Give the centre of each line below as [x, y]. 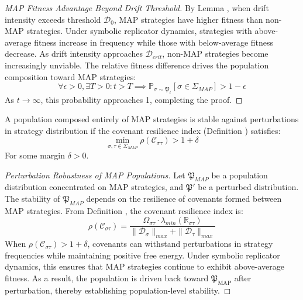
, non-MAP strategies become [215, 54]
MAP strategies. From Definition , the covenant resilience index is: [124, 210]
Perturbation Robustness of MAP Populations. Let [95, 175]
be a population [240, 175]
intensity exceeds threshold [53, 19]
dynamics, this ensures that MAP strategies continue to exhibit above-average [144, 266]
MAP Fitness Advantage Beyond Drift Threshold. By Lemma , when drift [137, 8]
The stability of [32, 198]
